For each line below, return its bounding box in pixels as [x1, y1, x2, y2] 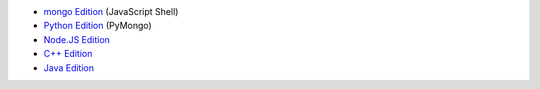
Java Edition [43, 61, 95, 74]
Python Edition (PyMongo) [43, 20, 152, 32]
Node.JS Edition [43, 33, 110, 45]
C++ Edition [43, 48, 93, 60]
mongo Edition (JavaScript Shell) [43, 6, 179, 17]
